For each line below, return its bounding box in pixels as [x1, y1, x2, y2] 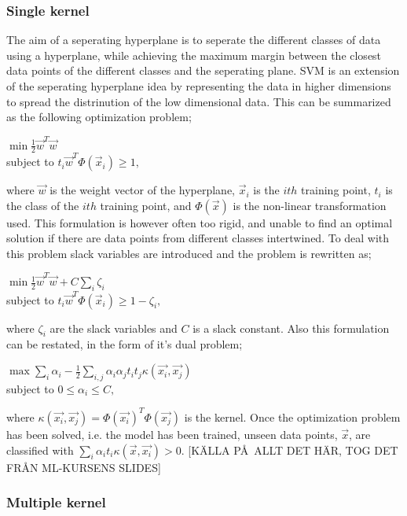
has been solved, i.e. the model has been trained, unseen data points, [6, 426, 338, 442]
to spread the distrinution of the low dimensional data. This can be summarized [6, 93, 391, 109]
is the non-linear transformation [233, 197, 387, 213]
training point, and [100, 197, 192, 213]
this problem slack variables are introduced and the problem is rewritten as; [6, 245, 372, 261]
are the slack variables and [49, 319, 178, 336]
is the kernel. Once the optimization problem [184, 408, 401, 425]
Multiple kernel [6, 492, 106, 512]
